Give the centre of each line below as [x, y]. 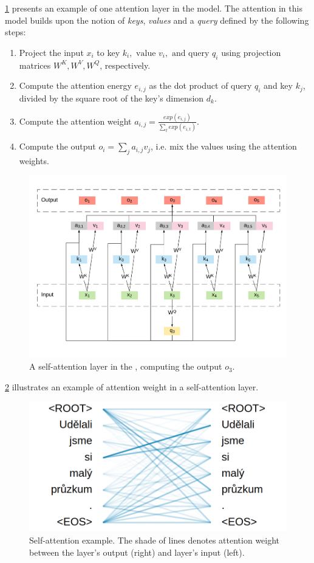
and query [190, 53]
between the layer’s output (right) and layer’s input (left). [137, 552]
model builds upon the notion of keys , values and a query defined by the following [157, 20]
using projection [251, 52]
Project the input [51, 52]
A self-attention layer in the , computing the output [126, 366]
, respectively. [125, 65]
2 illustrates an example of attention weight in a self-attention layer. [132, 386]
